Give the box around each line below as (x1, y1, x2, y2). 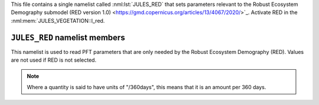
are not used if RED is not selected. (11, 56, 97, 64)
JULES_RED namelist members (11, 32, 125, 42)
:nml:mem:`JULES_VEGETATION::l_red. (11, 17, 105, 24)
